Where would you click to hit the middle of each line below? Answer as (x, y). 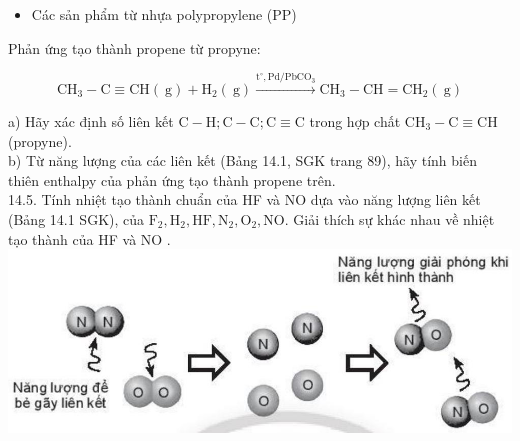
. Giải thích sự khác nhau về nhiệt (389, 218)
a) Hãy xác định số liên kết (91, 120)
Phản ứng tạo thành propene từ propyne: (134, 47)
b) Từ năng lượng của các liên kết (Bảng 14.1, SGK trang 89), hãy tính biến (242, 160)
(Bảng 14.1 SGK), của (76, 218)
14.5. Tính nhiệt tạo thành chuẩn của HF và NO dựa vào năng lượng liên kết (244, 199)
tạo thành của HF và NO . (89, 238)
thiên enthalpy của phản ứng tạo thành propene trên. (172, 179)
